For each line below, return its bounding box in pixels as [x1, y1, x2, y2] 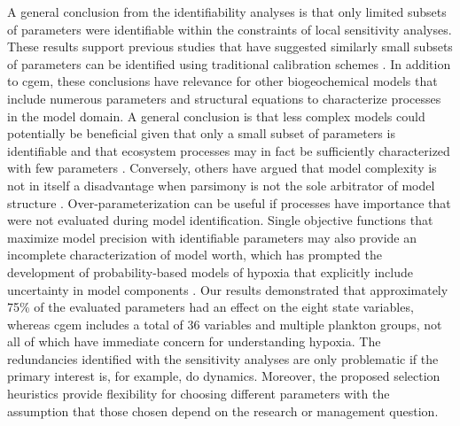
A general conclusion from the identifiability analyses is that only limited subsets [7, 3, 447, 20]
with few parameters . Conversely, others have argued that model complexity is [7, 159, 437, 177]
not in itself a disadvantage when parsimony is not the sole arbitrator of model [7, 175, 435, 194]
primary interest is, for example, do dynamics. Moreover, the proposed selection [7, 367, 441, 385]
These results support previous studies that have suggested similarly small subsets [7, 37, 453, 56]
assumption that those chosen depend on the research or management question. [7, 401, 439, 420]
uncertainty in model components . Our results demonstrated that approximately [7, 280, 448, 298]
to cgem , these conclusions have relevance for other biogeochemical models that [7, 72, 438, 90]
